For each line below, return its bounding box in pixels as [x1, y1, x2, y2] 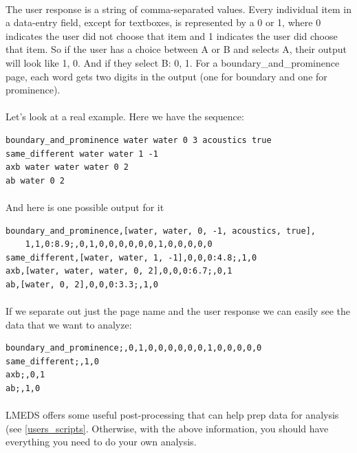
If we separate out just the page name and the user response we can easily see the [6, 304, 351, 318]
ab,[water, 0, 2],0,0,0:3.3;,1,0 [6, 279, 158, 289]
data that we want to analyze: [6, 317, 132, 331]
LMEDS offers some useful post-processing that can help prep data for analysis [6, 408, 339, 422]
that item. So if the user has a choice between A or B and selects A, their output [6, 42, 347, 56]
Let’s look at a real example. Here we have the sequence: [6, 109, 244, 124]
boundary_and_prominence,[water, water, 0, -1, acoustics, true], [6, 225, 316, 236]
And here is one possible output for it [6, 199, 164, 214]
